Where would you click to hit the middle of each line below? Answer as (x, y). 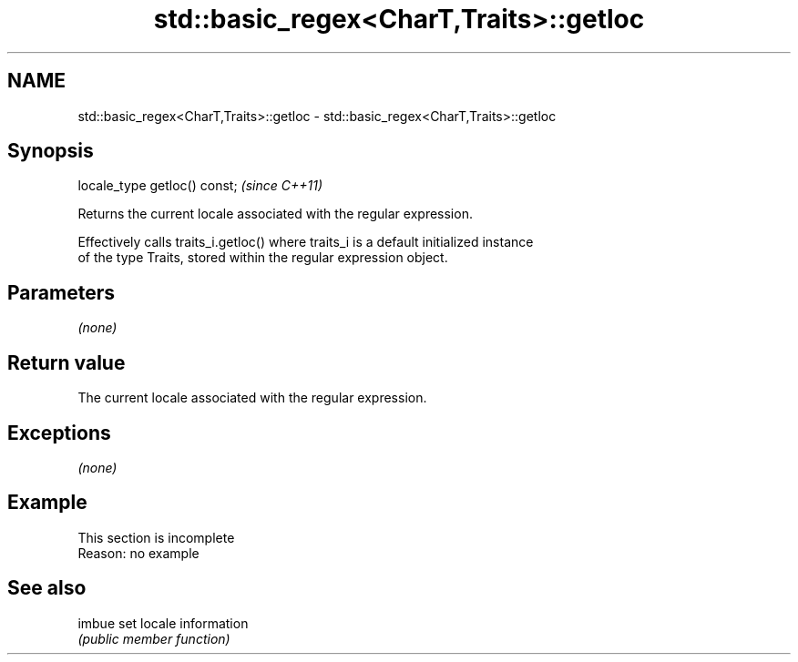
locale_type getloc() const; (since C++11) (200, 186)
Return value (66, 362)
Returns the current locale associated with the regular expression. (275, 214)
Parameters (61, 292)
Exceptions (59, 433)
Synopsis (51, 151)
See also (47, 588)
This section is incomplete (156, 537)
